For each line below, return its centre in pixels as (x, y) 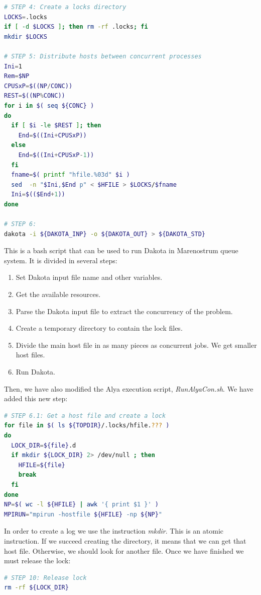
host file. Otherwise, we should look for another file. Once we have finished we (124, 550)
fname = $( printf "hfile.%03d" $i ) (71, 175)
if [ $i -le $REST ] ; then (56, 126)
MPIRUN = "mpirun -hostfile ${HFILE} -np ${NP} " (83, 514)
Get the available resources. (58, 294)
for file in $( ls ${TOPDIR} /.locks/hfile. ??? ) (87, 426)
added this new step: (36, 398)
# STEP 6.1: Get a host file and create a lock (85, 416)
